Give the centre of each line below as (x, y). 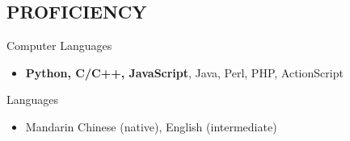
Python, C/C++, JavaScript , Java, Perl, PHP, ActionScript (184, 72)
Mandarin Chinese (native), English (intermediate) (151, 126)
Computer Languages (59, 46)
